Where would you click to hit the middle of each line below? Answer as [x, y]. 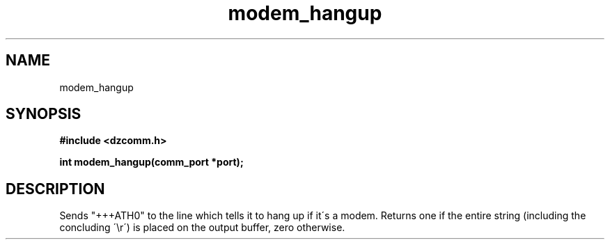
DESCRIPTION [55, 189]
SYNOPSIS [44, 114]
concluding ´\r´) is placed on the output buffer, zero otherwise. [202, 228]
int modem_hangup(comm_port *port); [151, 162]
